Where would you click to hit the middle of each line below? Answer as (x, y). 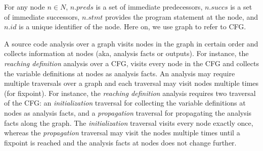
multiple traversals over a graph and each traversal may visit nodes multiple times (131, 83)
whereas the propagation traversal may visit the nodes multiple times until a (122, 133)
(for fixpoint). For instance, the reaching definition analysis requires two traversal (130, 93)
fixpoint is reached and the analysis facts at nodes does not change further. (120, 142)
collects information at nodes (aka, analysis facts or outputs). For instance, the (126, 53)
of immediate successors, (42, 16)
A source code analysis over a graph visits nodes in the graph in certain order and (131, 43)
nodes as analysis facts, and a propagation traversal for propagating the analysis (128, 112)
